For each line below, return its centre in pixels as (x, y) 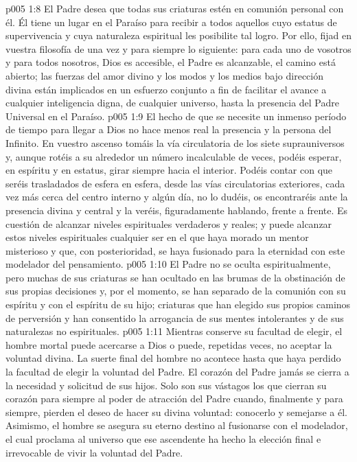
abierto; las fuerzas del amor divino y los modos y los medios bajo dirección (164, 75)
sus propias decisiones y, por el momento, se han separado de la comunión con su (176, 291)
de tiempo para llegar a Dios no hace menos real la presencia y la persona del (169, 129)
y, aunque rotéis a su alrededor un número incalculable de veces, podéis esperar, (174, 156)
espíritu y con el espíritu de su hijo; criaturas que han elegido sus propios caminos (178, 304)
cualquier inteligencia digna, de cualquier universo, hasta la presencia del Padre (172, 103)
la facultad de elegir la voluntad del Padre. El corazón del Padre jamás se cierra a (177, 372)
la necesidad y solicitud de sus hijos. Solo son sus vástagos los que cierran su (166, 385)
